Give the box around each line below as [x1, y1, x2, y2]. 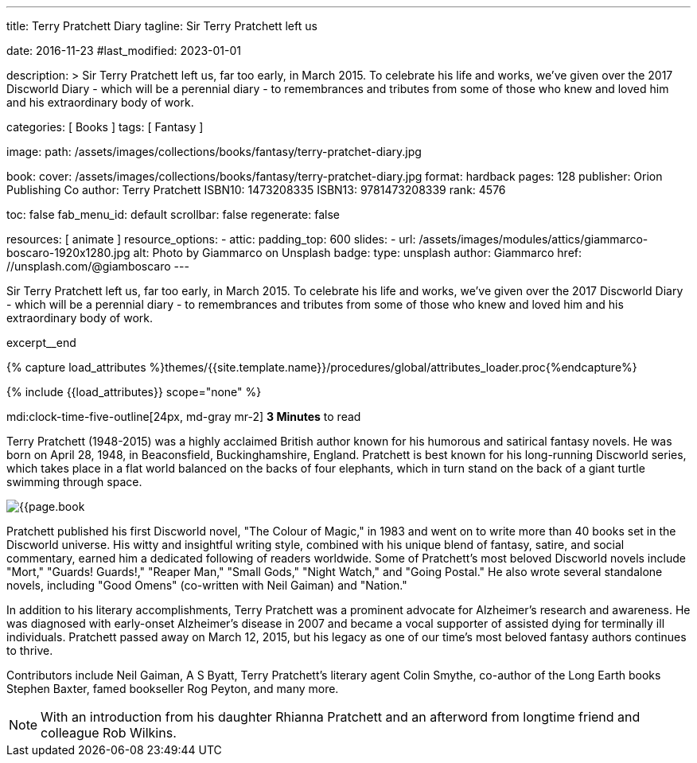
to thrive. [6, 644, 53, 657]
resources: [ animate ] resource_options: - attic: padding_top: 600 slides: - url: [6, 232, 416, 246]
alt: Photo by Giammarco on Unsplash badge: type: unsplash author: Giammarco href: [133, 246, 582, 259]
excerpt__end [6, 336, 76, 349]
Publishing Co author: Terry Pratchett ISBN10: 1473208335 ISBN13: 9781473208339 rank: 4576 [6, 183, 506, 197]
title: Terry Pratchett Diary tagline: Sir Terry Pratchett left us [6, 19, 317, 33]
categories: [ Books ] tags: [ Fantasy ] [6, 120, 204, 134]
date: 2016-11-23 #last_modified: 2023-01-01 [6, 44, 242, 57]
